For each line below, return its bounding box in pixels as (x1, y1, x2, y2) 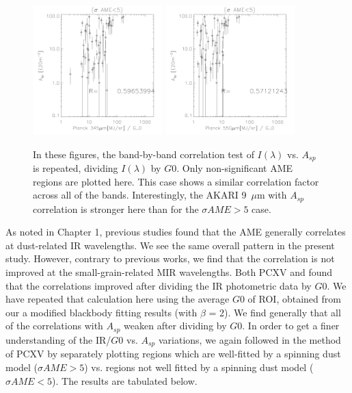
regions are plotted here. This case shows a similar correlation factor (33, 174, 319, 188)
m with (256, 188, 287, 202)
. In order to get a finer (242, 318, 340, 333)
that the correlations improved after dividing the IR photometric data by (5, 278, 312, 292)
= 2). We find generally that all (208, 305, 341, 319)
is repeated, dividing (33, 161, 118, 175)
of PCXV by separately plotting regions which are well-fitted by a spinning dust (5, 346, 341, 361)
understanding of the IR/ (5, 332, 111, 346)
